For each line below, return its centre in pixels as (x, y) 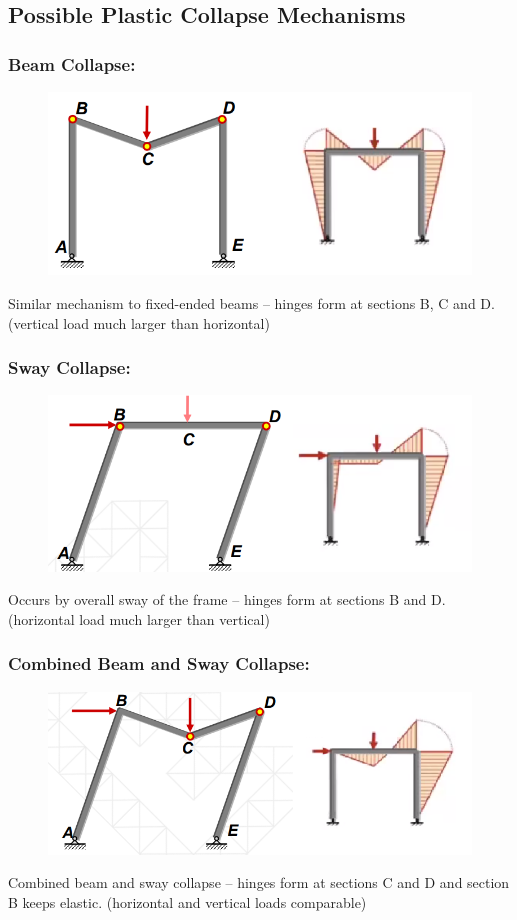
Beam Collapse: (72, 63)
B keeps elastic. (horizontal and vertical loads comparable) (187, 901)
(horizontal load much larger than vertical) (139, 618)
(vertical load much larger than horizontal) (139, 322)
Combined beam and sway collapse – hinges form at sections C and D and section (259, 882)
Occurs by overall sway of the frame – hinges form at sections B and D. (227, 599)
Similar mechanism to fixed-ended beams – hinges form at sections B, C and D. (251, 302)
